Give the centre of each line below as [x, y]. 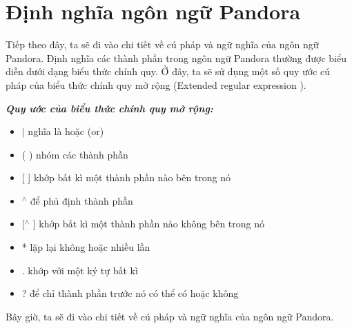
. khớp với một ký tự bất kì [80, 270]
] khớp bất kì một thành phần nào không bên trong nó [149, 224]
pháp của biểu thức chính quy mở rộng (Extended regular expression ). [156, 84]
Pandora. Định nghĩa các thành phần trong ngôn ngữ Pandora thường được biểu [176, 58]
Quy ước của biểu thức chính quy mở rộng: [109, 108]
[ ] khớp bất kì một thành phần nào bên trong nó [126, 177]
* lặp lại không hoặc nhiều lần [86, 247]
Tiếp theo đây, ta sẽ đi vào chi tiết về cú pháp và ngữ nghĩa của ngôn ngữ [162, 44]
